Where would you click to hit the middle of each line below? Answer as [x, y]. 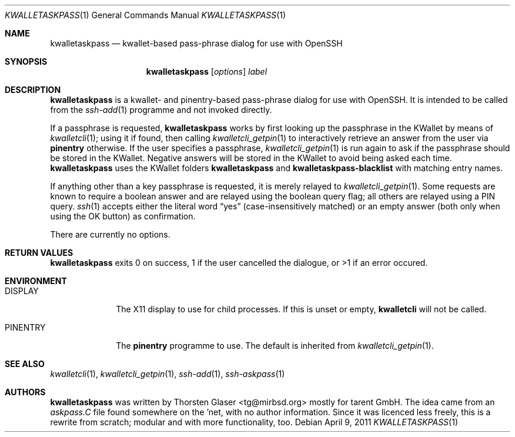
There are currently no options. [110, 234]
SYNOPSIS [26, 61]
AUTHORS [25, 392]
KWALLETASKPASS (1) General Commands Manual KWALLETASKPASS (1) [146, 15]
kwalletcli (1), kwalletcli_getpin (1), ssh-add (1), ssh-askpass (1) [168, 374]
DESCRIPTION [33, 90]
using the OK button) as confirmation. [123, 216]
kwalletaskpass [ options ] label [207, 71]
